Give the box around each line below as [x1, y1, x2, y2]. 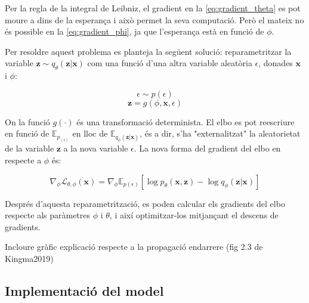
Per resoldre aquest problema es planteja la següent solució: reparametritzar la [5, 45, 292, 57]
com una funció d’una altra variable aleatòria [87, 57, 252, 69]
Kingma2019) [5, 252, 54, 264]
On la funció [5, 115, 50, 128]
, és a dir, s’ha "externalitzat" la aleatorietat [140, 127, 301, 140]
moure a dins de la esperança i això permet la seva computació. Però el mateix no [5, 13, 304, 26]
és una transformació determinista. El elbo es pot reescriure [76, 115, 295, 128]
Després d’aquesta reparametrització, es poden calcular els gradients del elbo [5, 197, 285, 209]
